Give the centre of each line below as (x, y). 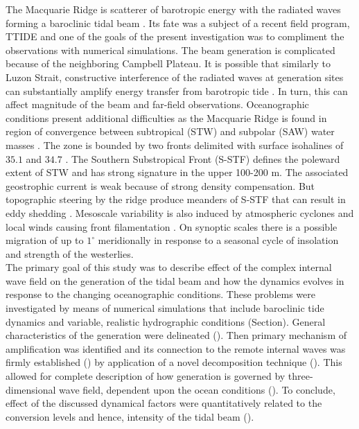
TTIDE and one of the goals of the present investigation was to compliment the (175, 36)
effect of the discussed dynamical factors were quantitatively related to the (164, 403)
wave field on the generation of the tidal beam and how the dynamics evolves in (175, 280)
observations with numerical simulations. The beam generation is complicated (170, 50)
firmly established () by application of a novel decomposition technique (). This (174, 362)
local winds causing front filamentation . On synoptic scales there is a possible (172, 226)
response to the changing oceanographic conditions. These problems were (160, 294)
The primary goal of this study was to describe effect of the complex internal (169, 267)
